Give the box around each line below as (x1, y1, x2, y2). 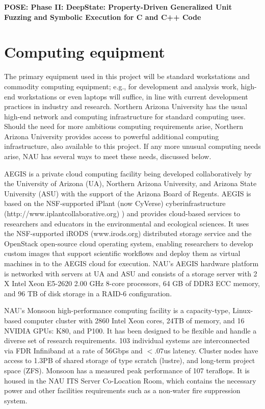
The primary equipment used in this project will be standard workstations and (4, 71, 250, 82)
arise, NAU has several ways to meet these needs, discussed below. (4, 151, 211, 162)
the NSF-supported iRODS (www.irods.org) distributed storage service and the (4, 228, 252, 239)
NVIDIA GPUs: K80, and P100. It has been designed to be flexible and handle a (4, 325, 257, 336)
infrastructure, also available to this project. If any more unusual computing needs (4, 141, 261, 151)
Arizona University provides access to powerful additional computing (4, 131, 219, 141)
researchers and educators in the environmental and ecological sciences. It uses (4, 218, 249, 228)
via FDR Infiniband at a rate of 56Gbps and (4, 345, 143, 355)
